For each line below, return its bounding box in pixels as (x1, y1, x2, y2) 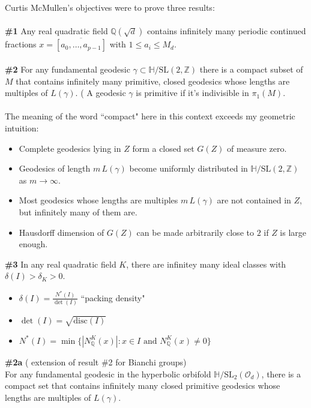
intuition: (5, 121, 39, 134)
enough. (19, 238, 48, 250)
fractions (5, 38, 37, 50)
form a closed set (132, 142, 195, 154)
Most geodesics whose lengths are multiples (19, 194, 178, 206)
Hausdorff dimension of (19, 226, 104, 238)
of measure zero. (226, 142, 287, 154)
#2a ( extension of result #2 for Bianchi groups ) (5, 355, 187, 368)
